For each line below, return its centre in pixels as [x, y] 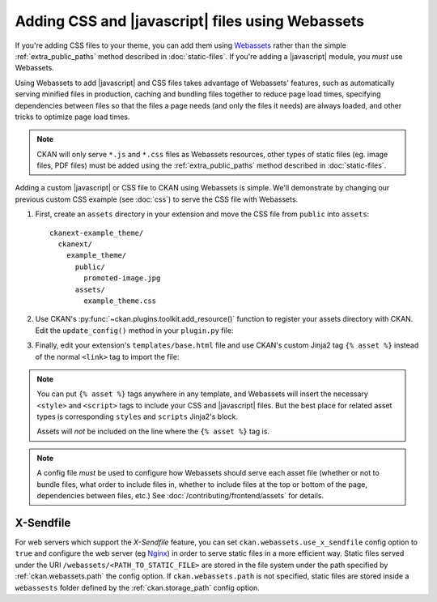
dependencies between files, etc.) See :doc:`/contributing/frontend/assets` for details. [180, 496]
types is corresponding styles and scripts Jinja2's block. [138, 416]
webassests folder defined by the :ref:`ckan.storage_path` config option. [138, 587]
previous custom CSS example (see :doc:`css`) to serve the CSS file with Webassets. [157, 199]
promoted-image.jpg [122, 278]
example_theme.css [120, 301]
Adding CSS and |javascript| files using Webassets [189, 21]
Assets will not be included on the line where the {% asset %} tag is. [153, 431]
